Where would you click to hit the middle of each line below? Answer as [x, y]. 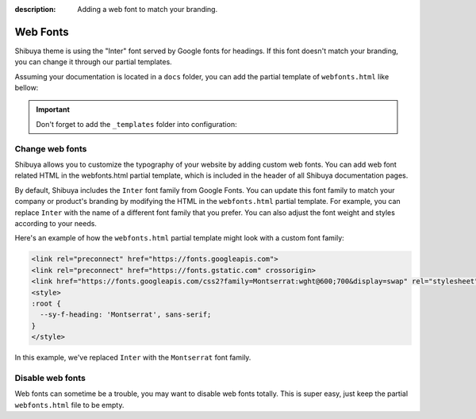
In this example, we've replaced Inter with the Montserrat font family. [133, 358]
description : [35, 9]
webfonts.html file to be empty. [69, 405]
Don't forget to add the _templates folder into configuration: [136, 124]
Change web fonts [51, 148]
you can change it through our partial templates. [93, 62]
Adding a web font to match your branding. [148, 9]
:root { [46, 303]
